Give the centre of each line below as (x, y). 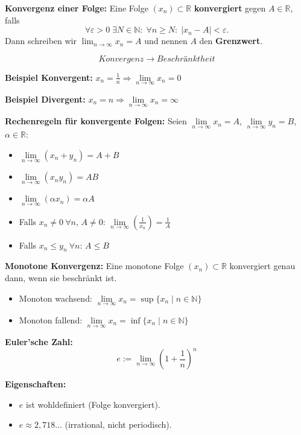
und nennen (166, 41)
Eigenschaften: (36, 384)
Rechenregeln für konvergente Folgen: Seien (96, 121)
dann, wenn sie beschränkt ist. (61, 278)
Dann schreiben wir (41, 41)
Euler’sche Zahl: (39, 342)
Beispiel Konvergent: (49, 77)
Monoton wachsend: (55, 298)
